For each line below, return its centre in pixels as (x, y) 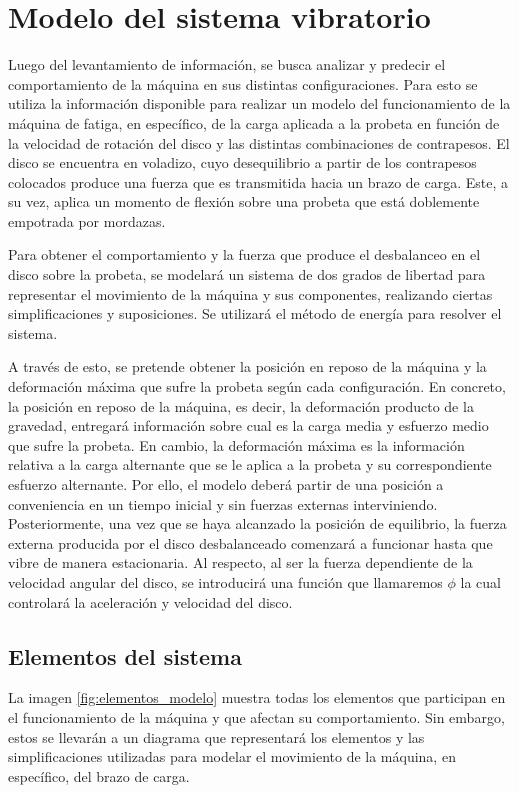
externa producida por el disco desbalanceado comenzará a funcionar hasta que (250, 542)
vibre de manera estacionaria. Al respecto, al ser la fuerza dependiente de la (240, 562)
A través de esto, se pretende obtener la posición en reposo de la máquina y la (247, 366)
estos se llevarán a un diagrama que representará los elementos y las (216, 736)
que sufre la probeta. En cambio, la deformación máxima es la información (236, 444)
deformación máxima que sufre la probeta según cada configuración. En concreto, (257, 386)
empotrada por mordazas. (87, 220)
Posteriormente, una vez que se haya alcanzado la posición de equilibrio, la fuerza (257, 523)
